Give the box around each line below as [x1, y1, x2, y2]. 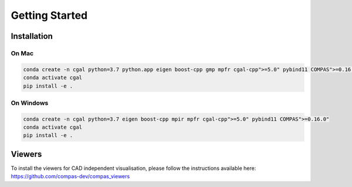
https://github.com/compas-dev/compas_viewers [11, 173, 130, 180]
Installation [11, 31, 53, 41]
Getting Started [11, 9, 88, 22]
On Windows [11, 99, 49, 107]
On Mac [11, 49, 34, 57]
